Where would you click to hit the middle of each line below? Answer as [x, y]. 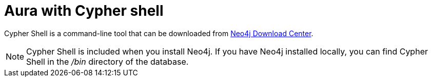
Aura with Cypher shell [84, 11]
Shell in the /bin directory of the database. [107, 61]
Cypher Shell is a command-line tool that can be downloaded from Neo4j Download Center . [159, 33]
